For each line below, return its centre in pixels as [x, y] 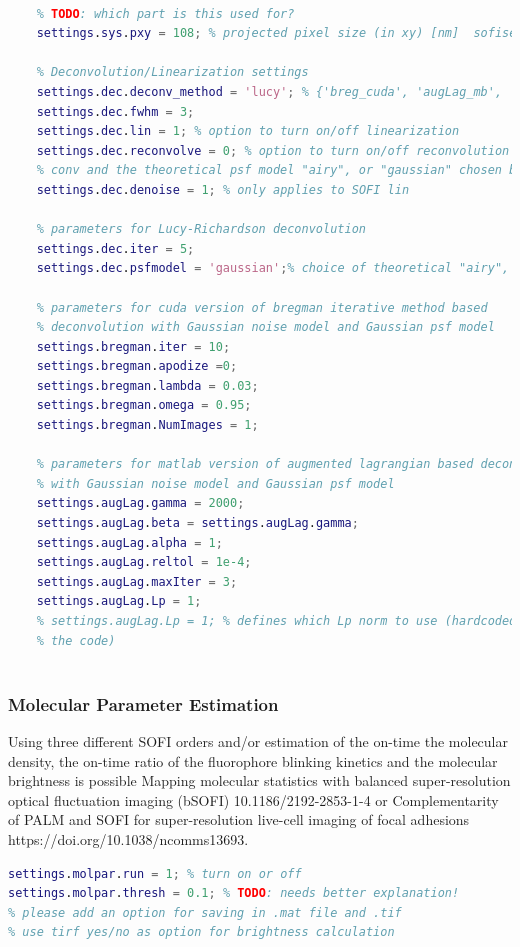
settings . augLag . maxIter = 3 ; [137, 581]
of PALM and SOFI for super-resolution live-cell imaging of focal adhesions [239, 819]
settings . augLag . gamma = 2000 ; [140, 503]
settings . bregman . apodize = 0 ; [137, 366]
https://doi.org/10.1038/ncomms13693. [128, 838]
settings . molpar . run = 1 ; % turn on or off [155, 873]
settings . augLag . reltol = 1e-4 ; [144, 562]
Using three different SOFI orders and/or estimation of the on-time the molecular [258, 741]
